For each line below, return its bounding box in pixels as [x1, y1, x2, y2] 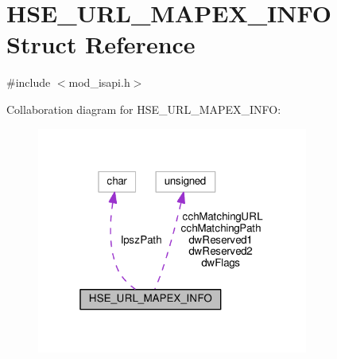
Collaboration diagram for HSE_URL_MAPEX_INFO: [6, 100, 281, 117]
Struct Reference [6, 28, 196, 60]
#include [6, 74, 51, 91]
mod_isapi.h [68, 74, 130, 91]
